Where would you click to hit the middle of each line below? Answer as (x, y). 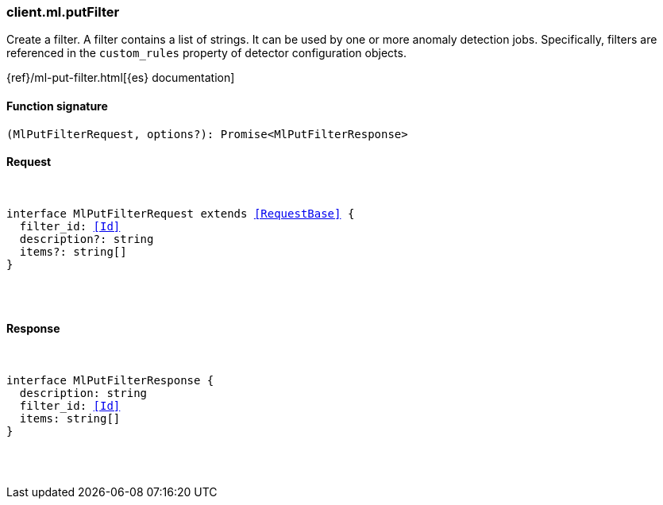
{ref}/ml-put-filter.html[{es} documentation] (121, 78)
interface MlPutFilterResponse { (110, 381)
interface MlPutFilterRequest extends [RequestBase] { (181, 213)
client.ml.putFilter (63, 12)
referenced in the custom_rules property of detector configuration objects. (206, 53)
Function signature (57, 106)
